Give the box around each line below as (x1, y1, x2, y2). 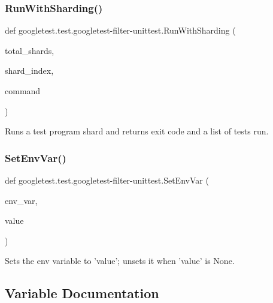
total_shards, (5, 44, 54, 56)
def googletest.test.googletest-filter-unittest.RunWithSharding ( (5, 24, 236, 37)
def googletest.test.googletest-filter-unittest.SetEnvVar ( (5, 174, 209, 186)
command (5, 85, 41, 97)
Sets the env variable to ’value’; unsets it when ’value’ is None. (5, 254, 235, 267)
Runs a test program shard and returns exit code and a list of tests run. (5, 125, 269, 137)
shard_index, (5, 64, 54, 77)
